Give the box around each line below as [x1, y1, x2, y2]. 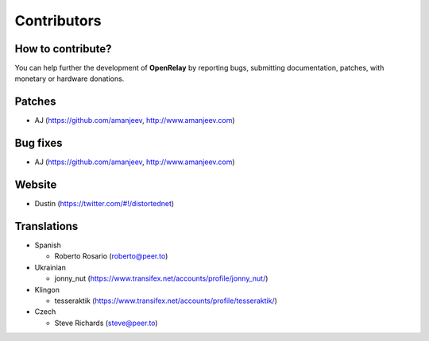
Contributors [14, 12, 102, 29]
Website [14, 178, 57, 192]
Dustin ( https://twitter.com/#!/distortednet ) [34, 199, 175, 209]
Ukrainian [34, 262, 67, 272]
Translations [14, 219, 79, 233]
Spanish [34, 240, 61, 250]
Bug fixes [14, 136, 63, 150]
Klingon [34, 285, 60, 294]
